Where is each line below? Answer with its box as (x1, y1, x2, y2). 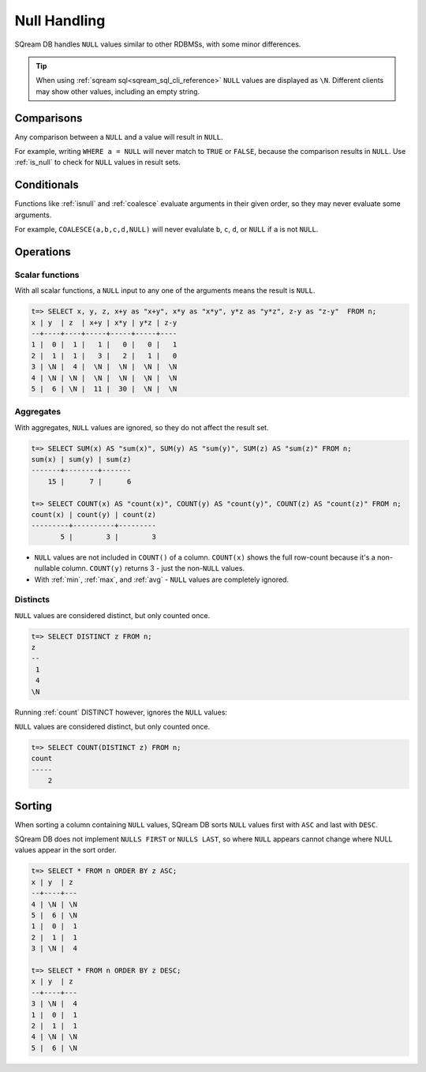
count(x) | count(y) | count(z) (31, 510, 157, 519)
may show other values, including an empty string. (35, 87, 200, 96)
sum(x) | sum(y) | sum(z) (31, 455, 132, 464)
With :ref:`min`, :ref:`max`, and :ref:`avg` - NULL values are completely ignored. (34, 575, 290, 584)
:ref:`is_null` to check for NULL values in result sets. (14, 158, 181, 167)
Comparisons (14, 111, 83, 125)
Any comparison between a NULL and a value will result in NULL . (14, 132, 224, 141)
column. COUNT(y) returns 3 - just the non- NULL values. (62, 564, 245, 573)
